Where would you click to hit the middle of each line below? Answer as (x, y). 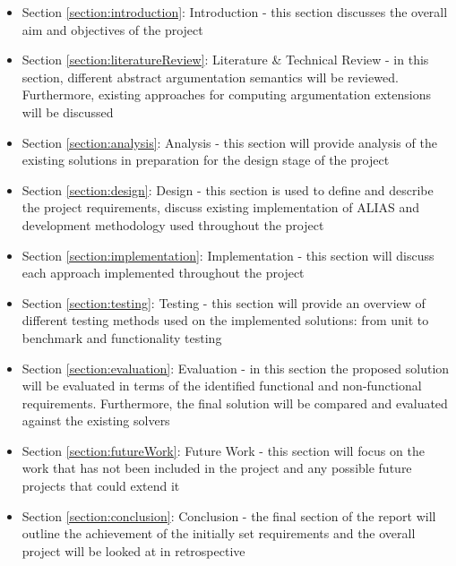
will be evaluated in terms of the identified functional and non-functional (222, 386)
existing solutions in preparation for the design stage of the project (206, 160)
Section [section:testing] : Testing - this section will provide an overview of (224, 302)
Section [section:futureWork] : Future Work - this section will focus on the (223, 450)
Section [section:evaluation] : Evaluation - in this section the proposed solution (236, 368)
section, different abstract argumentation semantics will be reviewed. (210, 77)
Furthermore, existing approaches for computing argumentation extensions (226, 94)
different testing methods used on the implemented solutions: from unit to (225, 320)
